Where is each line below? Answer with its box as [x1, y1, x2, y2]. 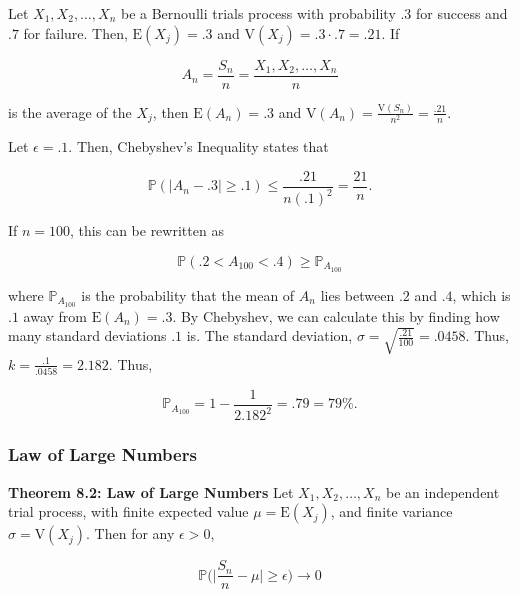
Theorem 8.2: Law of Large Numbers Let [8, 481, 294, 502]
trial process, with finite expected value [8, 501, 249, 522]
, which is [452, 284, 511, 305]
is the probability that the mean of [81, 284, 295, 305]
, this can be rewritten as [70, 220, 224, 241]
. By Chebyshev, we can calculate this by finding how [172, 305, 500, 326]
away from [23, 305, 87, 326]
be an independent [386, 481, 500, 502]
